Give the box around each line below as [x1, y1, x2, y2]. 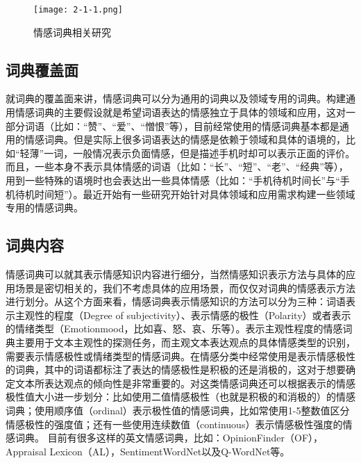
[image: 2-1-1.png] [33, 5, 123, 15]
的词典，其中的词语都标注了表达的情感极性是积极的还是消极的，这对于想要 [6, 362, 346, 377]
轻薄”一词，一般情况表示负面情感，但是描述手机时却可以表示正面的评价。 [19, 145, 355, 160]
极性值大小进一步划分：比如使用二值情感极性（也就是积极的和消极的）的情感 [6, 389, 355, 404]
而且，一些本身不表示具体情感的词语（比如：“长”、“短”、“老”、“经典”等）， [6, 159, 349, 174]
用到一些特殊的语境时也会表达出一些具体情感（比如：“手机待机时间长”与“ [6, 173, 340, 188]
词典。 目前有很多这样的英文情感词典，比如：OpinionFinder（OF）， [15, 430, 324, 445]
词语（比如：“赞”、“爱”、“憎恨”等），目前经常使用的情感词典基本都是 [24, 118, 339, 133]
